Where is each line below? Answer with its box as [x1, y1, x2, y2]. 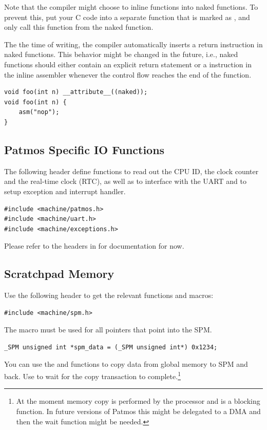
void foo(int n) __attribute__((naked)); [4, 88, 148, 96]
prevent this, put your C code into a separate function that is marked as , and [4, 11, 250, 22]
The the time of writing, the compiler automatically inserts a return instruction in [4, 39, 263, 49]
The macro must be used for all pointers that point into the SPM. [4, 324, 212, 335]
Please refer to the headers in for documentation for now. [4, 240, 184, 251]
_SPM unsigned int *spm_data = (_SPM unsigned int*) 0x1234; [4, 343, 218, 351]
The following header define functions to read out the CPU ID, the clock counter [4, 165, 259, 176]
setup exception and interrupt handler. [4, 185, 126, 196]
